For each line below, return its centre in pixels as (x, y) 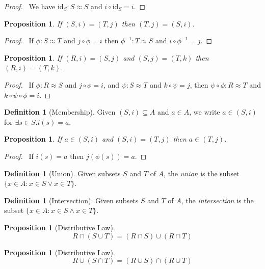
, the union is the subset (202, 173)
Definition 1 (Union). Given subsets (62, 173)
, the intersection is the (217, 200)
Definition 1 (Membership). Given (60, 112)
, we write (205, 112)
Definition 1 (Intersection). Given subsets (71, 200)
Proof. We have (30, 6)
